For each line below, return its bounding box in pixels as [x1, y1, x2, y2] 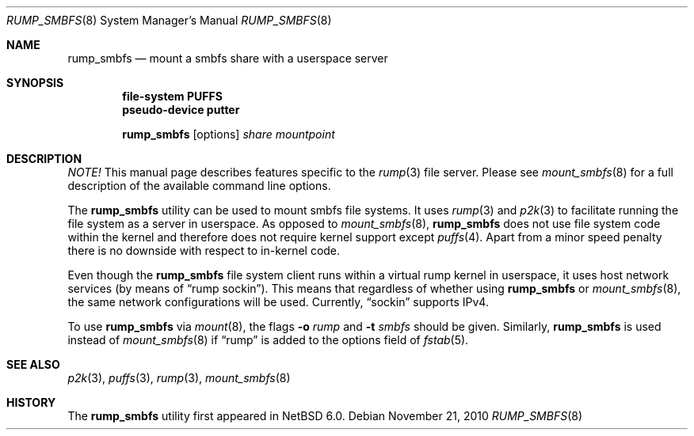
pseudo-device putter [122, 103, 240, 116]
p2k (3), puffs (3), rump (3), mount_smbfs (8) [67, 371, 291, 385]
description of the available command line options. [67, 179, 331, 192]
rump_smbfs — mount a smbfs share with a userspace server [67, 51, 388, 65]
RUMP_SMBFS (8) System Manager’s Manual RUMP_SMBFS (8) [6, 13, 332, 27]
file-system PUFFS [122, 89, 223, 103]
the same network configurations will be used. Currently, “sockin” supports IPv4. [67, 295, 489, 309]
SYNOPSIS [6, 76, 64, 89]
